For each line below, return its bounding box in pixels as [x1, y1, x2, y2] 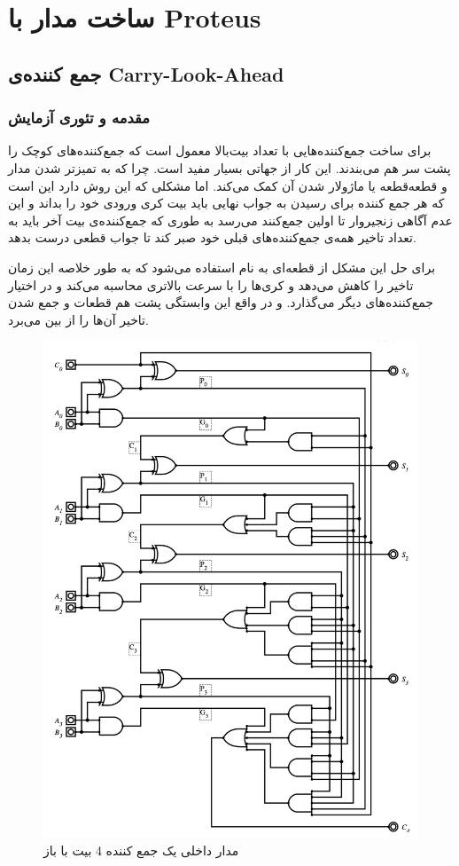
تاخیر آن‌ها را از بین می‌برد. [8, 310, 149, 328]
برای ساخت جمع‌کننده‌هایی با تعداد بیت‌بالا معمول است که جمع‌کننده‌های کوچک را [8, 141, 432, 160]
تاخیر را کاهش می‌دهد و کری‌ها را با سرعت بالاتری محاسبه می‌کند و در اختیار [8, 275, 414, 294]
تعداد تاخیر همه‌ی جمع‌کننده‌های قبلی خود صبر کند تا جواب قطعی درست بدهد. [8, 228, 416, 247]
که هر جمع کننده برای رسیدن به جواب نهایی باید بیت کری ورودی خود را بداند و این [8, 193, 445, 212]
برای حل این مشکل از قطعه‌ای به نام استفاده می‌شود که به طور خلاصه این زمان [8, 257, 436, 276]
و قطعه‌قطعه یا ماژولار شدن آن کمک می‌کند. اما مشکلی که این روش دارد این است [8, 176, 447, 194]
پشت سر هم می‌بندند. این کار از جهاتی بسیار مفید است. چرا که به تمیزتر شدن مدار [8, 158, 451, 177]
